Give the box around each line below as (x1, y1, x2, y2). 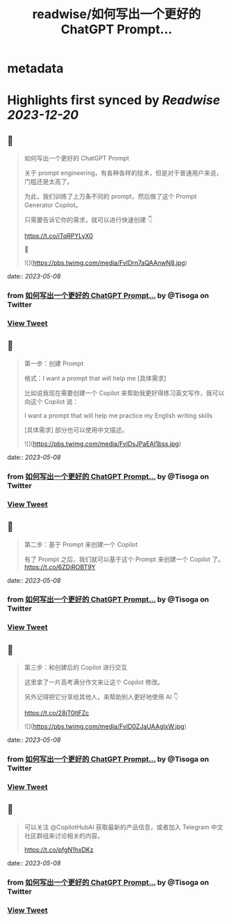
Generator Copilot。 (24, 201, 82, 209)
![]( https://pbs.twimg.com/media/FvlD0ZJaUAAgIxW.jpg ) (24, 722, 187, 731)
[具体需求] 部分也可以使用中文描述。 (24, 425, 128, 434)
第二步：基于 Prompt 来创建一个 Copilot (24, 540, 138, 549)
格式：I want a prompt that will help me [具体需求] (24, 374, 166, 382)
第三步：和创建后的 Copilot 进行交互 (24, 663, 128, 672)
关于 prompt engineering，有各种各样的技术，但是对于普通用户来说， (24, 169, 223, 177)
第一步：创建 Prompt (24, 359, 84, 367)
